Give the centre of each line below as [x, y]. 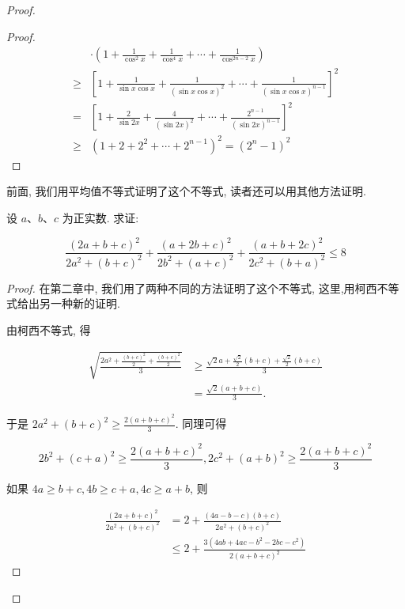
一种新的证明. [85, 303]
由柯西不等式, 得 [49, 329]
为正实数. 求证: [100, 217]
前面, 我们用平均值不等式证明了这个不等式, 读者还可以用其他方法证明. [186, 191]
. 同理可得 [201, 424]
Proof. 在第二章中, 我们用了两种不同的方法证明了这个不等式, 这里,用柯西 [192, 287]
